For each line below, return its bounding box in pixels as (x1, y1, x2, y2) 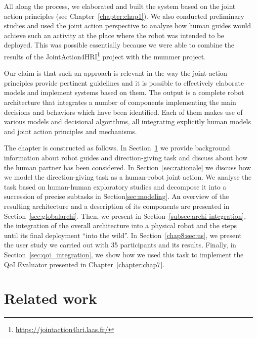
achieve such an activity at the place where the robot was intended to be (4, 30, 224, 40)
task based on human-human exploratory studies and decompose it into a (4, 181, 226, 192)
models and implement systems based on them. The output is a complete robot (4, 87, 244, 97)
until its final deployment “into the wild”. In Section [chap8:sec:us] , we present (4, 230, 242, 240)
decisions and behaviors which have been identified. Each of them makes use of (4, 106, 243, 117)
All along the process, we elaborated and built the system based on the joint (4, 1, 236, 11)
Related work (4, 288, 97, 308)
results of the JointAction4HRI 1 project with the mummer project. (4, 49, 206, 61)
